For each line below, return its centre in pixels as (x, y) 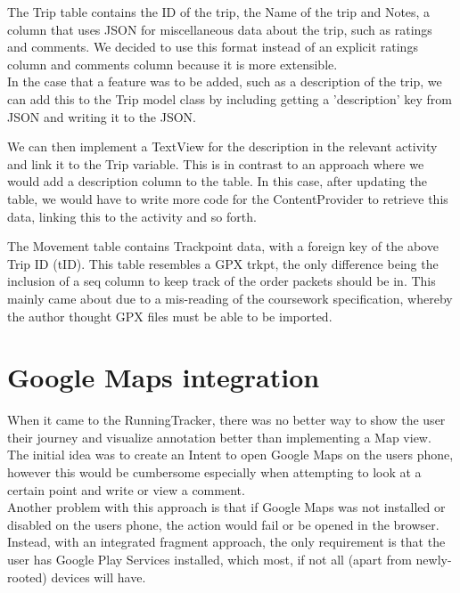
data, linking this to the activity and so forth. (132, 216)
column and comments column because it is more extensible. (172, 64)
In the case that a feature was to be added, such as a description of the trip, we (225, 81)
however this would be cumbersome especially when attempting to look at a (214, 472)
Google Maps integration (164, 377)
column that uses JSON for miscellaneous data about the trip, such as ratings (220, 29)
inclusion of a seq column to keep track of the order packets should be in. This (222, 281)
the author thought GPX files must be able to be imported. (170, 316)
